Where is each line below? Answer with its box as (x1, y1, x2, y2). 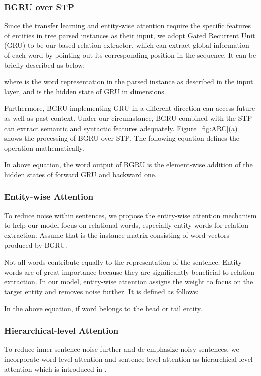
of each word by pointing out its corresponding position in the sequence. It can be (4, 50, 256, 60)
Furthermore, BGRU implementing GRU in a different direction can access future (4, 103, 255, 113)
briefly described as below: (4, 59, 85, 70)
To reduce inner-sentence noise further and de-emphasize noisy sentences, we (4, 344, 239, 354)
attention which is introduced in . (4, 363, 107, 374)
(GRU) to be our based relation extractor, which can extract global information (4, 40, 249, 50)
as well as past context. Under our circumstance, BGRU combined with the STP (4, 112, 252, 123)
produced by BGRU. (4, 239, 67, 250)
